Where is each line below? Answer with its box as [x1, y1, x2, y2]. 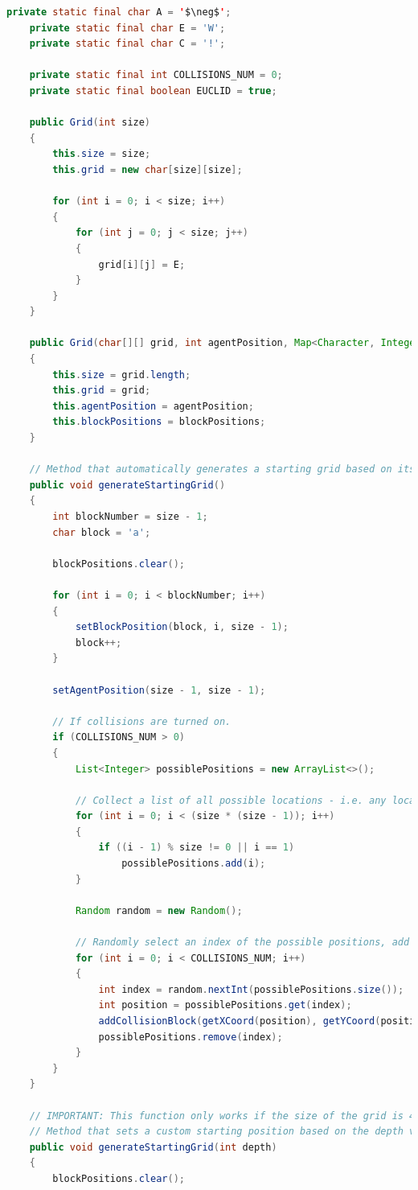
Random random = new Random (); [75, 904, 243, 916]
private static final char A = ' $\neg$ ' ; [6, 6, 232, 18]
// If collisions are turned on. [52, 715, 232, 727]
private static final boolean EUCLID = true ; [29, 84, 277, 97]
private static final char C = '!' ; [29, 38, 226, 50]
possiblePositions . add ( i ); [121, 858, 266, 870]
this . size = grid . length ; [52, 369, 191, 381]
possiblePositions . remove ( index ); [98, 1031, 283, 1043]
